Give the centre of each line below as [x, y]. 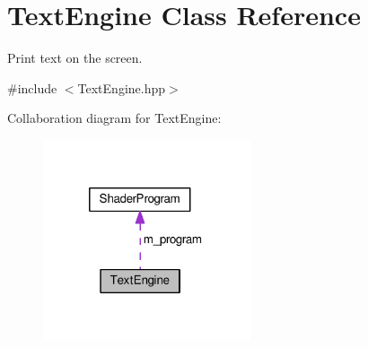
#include [32, 87]
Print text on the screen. [75, 58]
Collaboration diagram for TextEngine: [114, 118]
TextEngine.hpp [122, 87]
